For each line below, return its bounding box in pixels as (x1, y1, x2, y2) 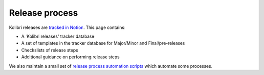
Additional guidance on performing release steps (21, 54, 120, 60)
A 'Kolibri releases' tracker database (21, 33, 95, 39)
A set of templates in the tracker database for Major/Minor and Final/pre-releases (21, 40, 185, 46)
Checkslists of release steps (21, 47, 78, 53)
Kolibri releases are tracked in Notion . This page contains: (9, 25, 126, 30)
